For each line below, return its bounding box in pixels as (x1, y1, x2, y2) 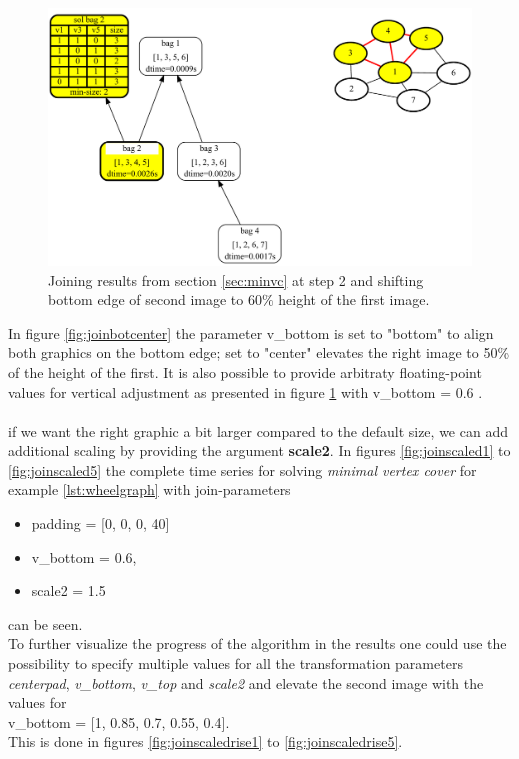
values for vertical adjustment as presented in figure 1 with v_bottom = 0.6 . (8, 381, 483, 402)
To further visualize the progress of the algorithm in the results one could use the (8, 633, 507, 654)
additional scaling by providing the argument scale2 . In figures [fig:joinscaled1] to (8, 440, 511, 461)
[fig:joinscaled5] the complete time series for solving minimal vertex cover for (8, 459, 477, 480)
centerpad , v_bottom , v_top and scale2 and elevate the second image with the (8, 672, 484, 693)
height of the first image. (278, 289, 430, 310)
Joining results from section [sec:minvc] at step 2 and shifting (48, 269, 424, 290)
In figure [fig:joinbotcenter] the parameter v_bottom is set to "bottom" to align (8, 322, 494, 343)
